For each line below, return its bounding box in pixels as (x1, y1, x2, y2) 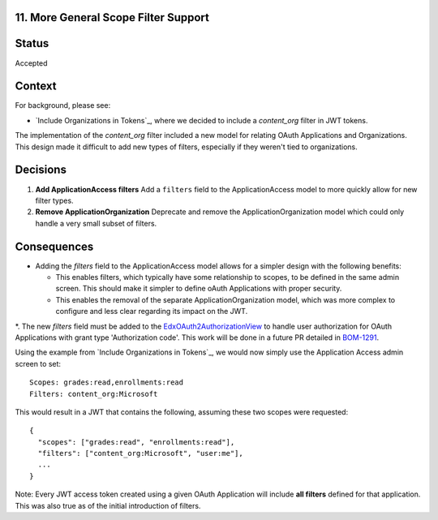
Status (15, 37, 49, 50)
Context (15, 80, 57, 93)
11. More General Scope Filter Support (15, 11, 210, 24)
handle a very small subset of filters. (35, 218, 157, 228)
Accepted (15, 58, 48, 68)
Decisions (15, 163, 67, 177)
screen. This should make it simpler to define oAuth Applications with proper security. (55, 284, 342, 294)
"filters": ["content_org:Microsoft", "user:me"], (37, 449, 243, 458)
